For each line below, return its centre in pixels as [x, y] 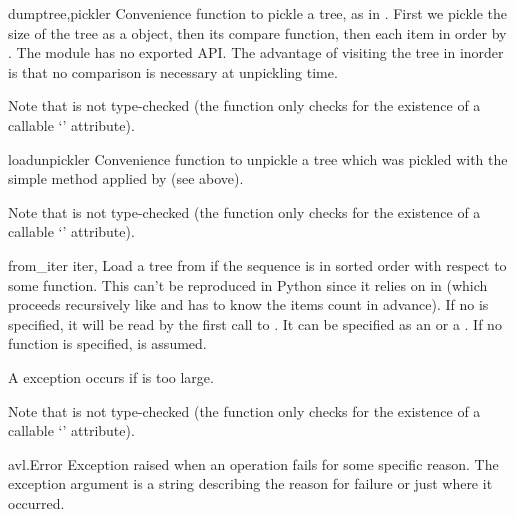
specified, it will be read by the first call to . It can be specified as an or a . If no [255, 323]
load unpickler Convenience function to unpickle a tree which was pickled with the [258, 158]
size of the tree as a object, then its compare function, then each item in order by [257, 32]
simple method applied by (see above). [126, 178]
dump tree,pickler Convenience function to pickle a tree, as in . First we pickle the [258, 13]
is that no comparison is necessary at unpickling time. [173, 71]
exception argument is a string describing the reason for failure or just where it [250, 483]
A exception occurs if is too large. [111, 376]
